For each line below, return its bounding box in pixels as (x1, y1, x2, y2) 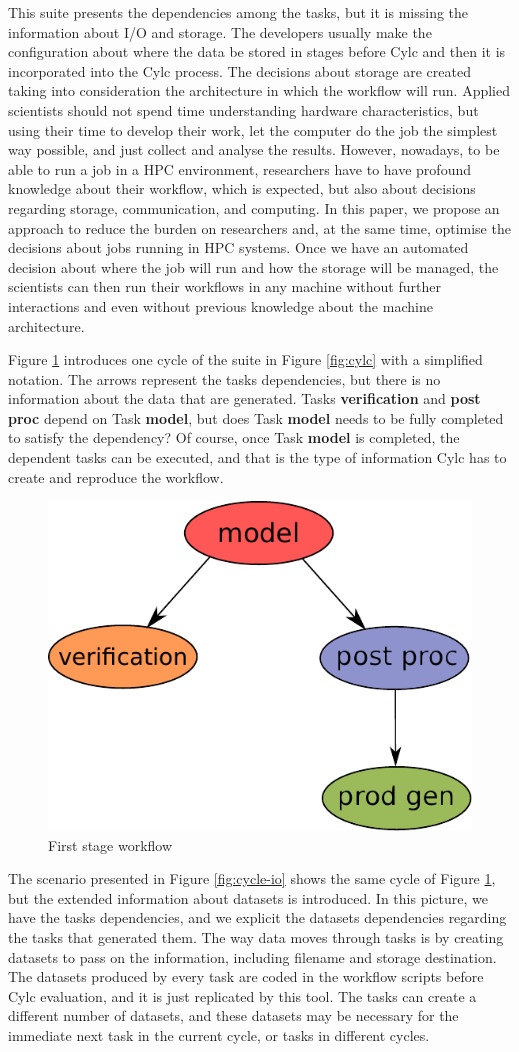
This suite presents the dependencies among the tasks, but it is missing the (8, 2, 469, 22)
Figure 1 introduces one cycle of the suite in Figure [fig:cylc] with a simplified (8, 349, 483, 370)
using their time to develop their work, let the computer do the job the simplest (8, 119, 498, 140)
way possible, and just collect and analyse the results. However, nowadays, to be (8, 139, 500, 160)
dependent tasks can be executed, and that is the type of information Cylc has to (8, 447, 507, 468)
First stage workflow (48, 834, 173, 855)
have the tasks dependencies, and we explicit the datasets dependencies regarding (8, 907, 507, 928)
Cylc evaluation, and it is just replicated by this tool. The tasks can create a (8, 985, 477, 1006)
